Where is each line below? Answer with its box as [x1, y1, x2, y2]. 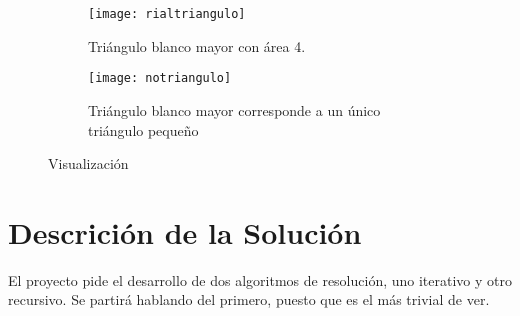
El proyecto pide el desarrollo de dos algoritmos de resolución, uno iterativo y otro [8, 269, 512, 290]
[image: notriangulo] [88, 71, 232, 86]
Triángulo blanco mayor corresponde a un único [88, 99, 381, 120]
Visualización [48, 153, 129, 174]
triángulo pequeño [88, 119, 199, 140]
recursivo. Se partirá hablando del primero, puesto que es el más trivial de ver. [8, 289, 490, 310]
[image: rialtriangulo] [88, 7, 246, 21]
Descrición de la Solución [8, 211, 362, 252]
